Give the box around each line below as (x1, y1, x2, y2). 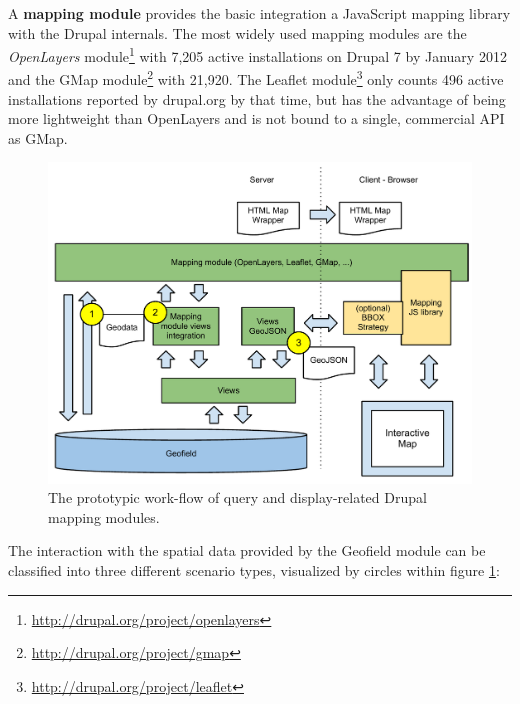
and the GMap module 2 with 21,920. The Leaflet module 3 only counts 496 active (8, 66, 504, 90)
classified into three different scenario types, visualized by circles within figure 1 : (8, 560, 500, 581)
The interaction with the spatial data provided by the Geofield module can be (8, 540, 486, 561)
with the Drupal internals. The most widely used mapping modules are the (8, 22, 467, 43)
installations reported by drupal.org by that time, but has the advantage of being (8, 88, 506, 109)
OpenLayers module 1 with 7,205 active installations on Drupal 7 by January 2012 (8, 43, 507, 66)
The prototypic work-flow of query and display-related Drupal (48, 487, 427, 508)
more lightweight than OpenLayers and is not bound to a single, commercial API (8, 108, 505, 129)
